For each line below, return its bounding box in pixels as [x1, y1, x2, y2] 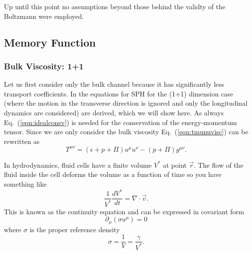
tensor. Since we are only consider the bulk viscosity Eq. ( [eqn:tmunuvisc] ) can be [4, 127, 249, 137]
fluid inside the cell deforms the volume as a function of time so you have [4, 169, 222, 179]
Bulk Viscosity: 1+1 [4, 60, 84, 72]
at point [163, 159, 187, 170]
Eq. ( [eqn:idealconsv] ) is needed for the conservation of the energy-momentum [4, 117, 237, 127]
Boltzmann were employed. [4, 11, 84, 21]
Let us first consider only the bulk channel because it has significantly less [4, 79, 224, 89]
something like [4, 179, 47, 189]
